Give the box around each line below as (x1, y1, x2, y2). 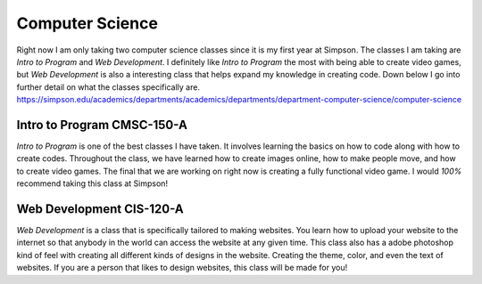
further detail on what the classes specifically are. (16, 81, 201, 93)
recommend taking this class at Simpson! (16, 178, 169, 189)
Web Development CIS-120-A (16, 201, 184, 216)
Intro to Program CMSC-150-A (16, 117, 187, 133)
